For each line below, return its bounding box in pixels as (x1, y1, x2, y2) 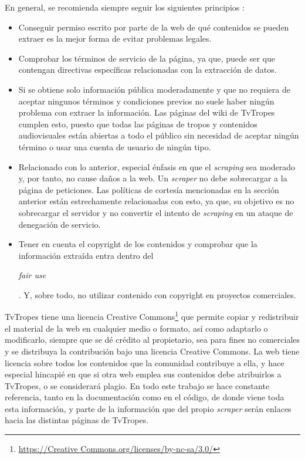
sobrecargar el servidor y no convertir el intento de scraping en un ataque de (18, 206, 293, 218)
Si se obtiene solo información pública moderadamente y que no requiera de (18, 83, 290, 95)
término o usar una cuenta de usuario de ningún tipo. (18, 140, 211, 153)
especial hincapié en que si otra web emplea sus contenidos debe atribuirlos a (5, 368, 282, 380)
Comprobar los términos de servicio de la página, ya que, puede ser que (18, 52, 276, 64)
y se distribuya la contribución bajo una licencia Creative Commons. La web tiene (5, 345, 300, 357)
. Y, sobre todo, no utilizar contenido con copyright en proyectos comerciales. (18, 288, 296, 301)
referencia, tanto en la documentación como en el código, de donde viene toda (5, 391, 284, 403)
